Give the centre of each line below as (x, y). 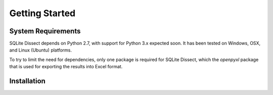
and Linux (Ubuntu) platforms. (41, 50)
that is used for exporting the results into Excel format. (66, 67)
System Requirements (45, 31)
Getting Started (42, 13)
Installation (27, 81)
